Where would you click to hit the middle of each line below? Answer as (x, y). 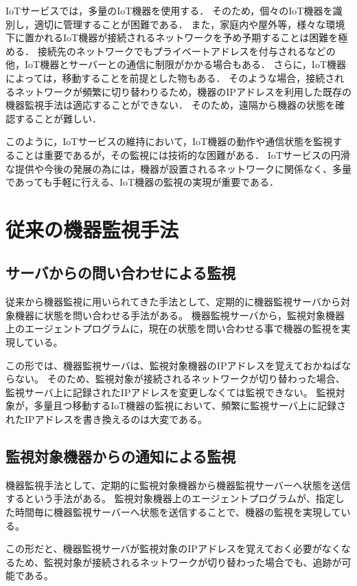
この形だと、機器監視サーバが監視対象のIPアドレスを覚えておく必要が (164, 549)
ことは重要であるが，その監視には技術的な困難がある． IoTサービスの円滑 (182, 154)
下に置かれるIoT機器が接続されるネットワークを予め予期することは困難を (172, 37)
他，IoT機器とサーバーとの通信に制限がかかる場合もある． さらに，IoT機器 (176, 64)
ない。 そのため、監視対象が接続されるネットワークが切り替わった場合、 (180, 379)
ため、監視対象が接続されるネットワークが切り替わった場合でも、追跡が (178, 562)
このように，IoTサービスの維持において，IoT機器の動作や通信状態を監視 (169, 141)
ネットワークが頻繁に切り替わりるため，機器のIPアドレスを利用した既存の (183, 91)
